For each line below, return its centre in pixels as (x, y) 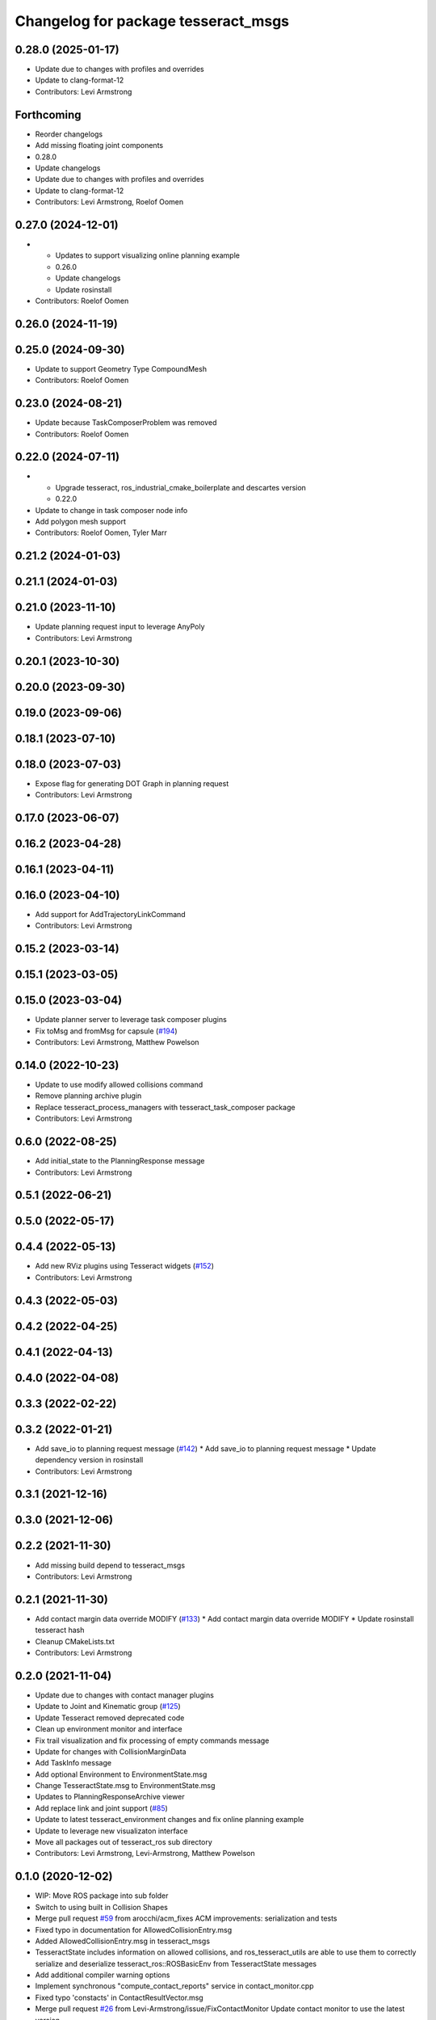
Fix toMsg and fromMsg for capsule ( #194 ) (106, 1031)
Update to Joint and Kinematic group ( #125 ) (108, 1706)
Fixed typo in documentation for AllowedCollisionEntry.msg (134, 1930)
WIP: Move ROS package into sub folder (102, 1896)
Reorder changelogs (69, 134)
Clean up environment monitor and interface (109, 1729)
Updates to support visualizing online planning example (147, 255)
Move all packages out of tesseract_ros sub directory (124, 1842)
